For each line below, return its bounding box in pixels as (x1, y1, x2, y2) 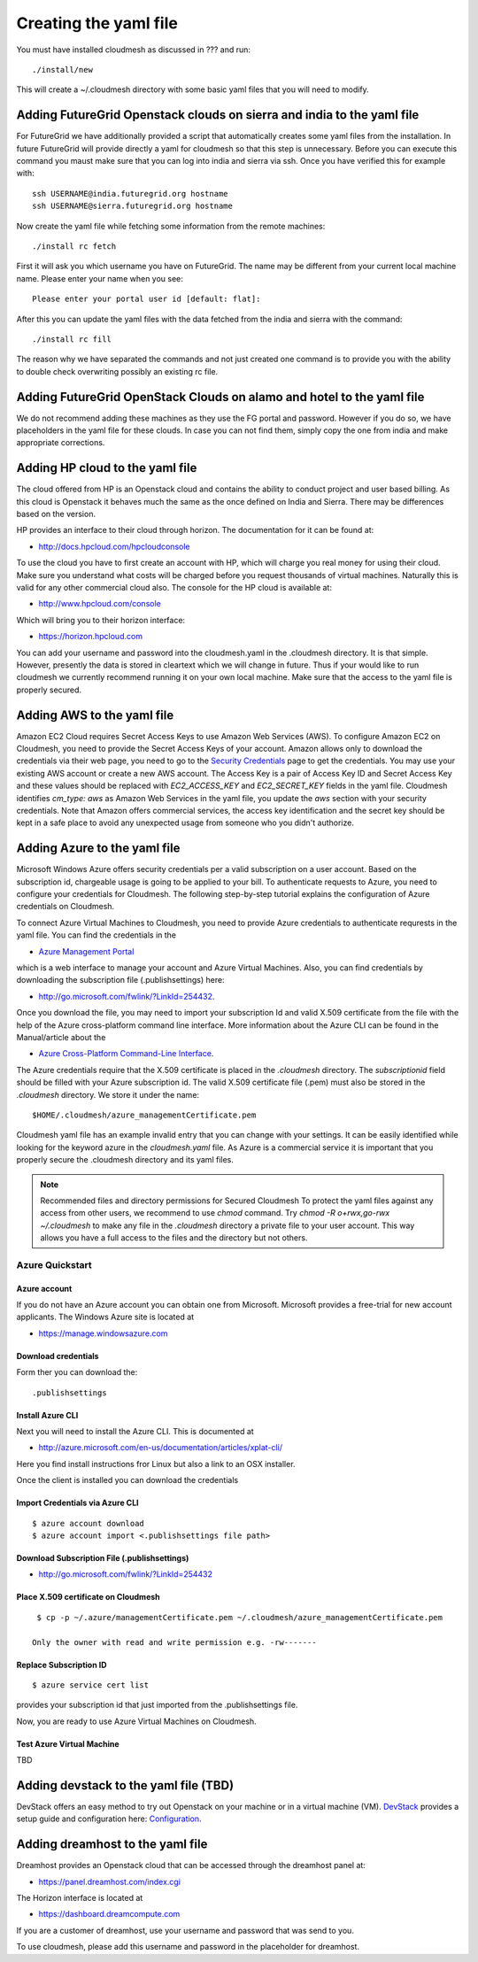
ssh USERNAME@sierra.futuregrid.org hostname (32, 201, 234, 212)
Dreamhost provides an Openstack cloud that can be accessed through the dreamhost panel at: (16, 1860, 366, 1871)
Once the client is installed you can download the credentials (16, 1475, 239, 1486)
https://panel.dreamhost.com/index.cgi (38, 1876, 181, 1887)
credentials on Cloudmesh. (16, 901, 115, 912)
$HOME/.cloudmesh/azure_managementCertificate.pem (32, 1109, 257, 1120)
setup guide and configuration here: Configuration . (16, 1813, 203, 1824)
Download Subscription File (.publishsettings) (16, 1552, 189, 1563)
